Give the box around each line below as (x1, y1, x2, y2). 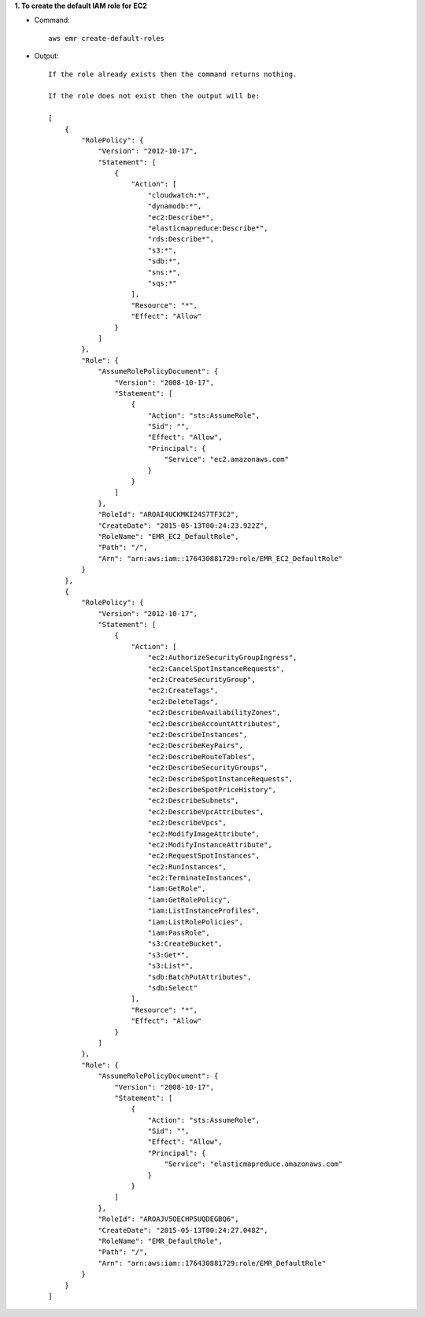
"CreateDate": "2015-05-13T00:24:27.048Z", (98, 1226, 268, 1234)
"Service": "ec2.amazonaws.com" (164, 455, 289, 464)
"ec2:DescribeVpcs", (147, 818, 227, 828)
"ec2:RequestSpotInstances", (147, 851, 260, 861)
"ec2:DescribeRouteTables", (147, 752, 256, 761)
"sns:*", (147, 267, 181, 277)
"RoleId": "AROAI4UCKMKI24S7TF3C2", (98, 510, 239, 519)
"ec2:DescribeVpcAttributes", (147, 807, 264, 816)
